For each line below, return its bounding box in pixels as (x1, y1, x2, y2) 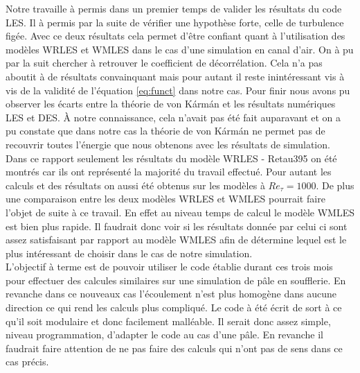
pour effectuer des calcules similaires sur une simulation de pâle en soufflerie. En (6, 272, 346, 287)
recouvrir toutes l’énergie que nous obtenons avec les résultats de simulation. (6, 137, 330, 151)
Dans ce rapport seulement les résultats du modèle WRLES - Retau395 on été (6, 150, 337, 165)
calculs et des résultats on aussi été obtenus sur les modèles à (6, 177, 265, 192)
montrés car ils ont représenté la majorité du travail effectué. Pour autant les (6, 164, 332, 179)
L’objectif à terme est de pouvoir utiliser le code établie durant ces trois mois (6, 259, 333, 274)
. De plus (316, 177, 354, 192)
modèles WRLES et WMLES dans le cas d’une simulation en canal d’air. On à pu (6, 42, 354, 56)
